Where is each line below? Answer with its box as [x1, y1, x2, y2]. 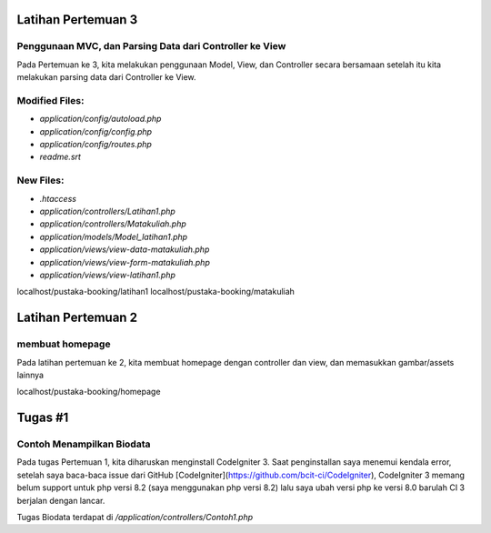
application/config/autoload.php [39, 114, 162, 125]
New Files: [16, 174, 65, 186]
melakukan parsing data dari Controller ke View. [16, 72, 196, 83]
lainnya [16, 369, 45, 380]
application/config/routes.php [39, 139, 152, 150]
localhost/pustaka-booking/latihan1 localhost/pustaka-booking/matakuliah [16, 287, 296, 297]
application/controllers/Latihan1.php [39, 206, 176, 216]
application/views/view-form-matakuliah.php [39, 256, 211, 267]
